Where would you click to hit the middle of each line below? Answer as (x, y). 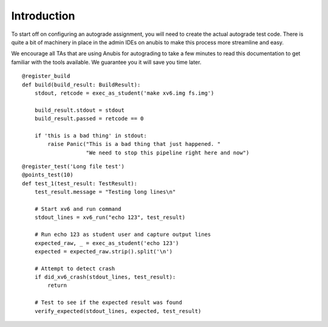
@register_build (46, 76)
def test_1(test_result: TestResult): (80, 183)
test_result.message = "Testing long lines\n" (105, 192)
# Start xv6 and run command (78, 209)
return (57, 285)
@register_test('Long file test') (73, 167)
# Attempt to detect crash (75, 268)
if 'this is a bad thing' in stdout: (91, 136)
